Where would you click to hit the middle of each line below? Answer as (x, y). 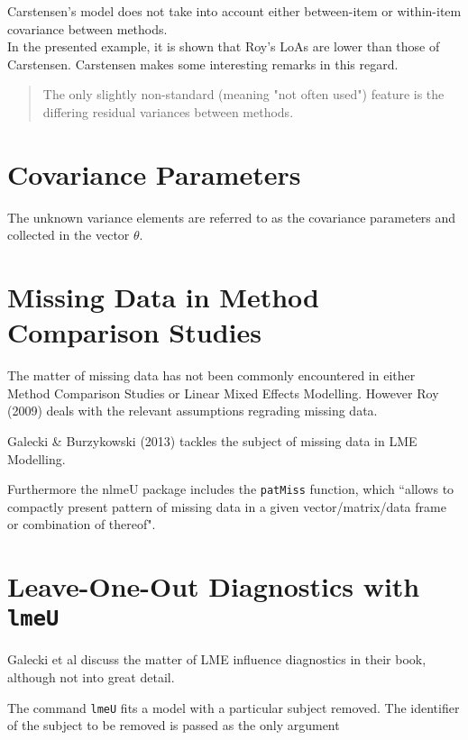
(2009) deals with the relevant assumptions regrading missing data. (193, 411)
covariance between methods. (87, 28)
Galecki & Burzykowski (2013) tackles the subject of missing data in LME (212, 440)
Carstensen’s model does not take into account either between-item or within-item (234, 11)
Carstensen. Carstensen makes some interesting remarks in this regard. (203, 64)
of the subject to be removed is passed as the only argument (174, 725)
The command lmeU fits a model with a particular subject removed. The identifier (234, 707)
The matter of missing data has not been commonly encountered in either (211, 375)
